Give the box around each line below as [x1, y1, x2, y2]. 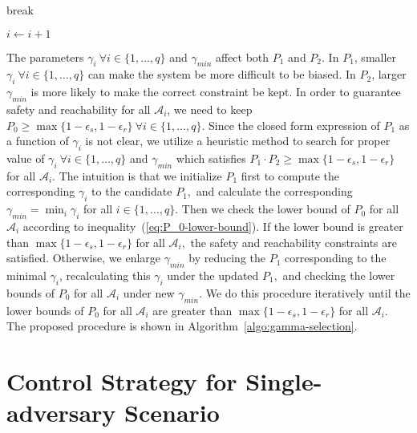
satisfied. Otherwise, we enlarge [6, 249, 161, 266]
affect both [215, 48, 269, 65]
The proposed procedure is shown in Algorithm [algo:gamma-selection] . [6, 318, 358, 334]
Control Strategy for [6, 364, 237, 397]
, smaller [354, 48, 397, 65]
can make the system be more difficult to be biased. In [87, 66, 356, 83]
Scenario [124, 396, 220, 429]
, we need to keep [167, 100, 253, 117]
